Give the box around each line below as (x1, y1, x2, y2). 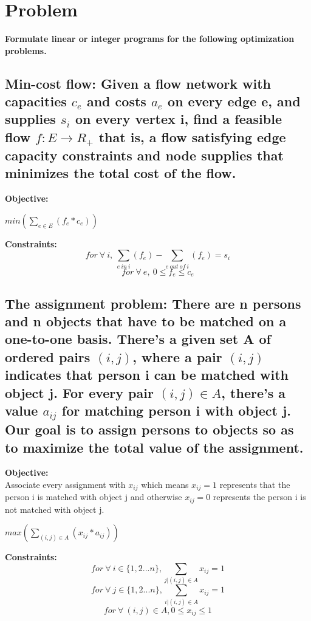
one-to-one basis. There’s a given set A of (5, 329, 271, 348)
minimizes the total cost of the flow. (5, 163, 236, 182)
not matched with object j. (5, 503, 104, 515)
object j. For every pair (5, 383, 154, 402)
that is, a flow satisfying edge (98, 127, 286, 146)
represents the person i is (213, 490, 306, 503)
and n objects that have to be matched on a (5, 312, 287, 330)
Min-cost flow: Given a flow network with (5, 74, 272, 92)
